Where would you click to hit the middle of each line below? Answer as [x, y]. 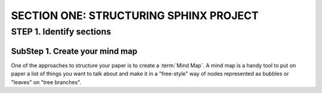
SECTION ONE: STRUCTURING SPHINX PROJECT [135, 15]
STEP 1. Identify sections [61, 32]
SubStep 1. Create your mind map [74, 51]
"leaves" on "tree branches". [46, 82]
